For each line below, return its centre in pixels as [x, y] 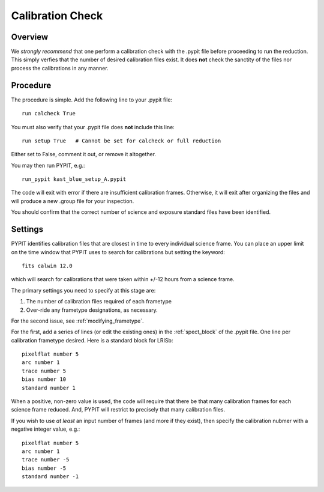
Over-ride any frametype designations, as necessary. [92, 310]
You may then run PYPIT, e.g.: [48, 165]
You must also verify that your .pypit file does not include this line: [93, 127]
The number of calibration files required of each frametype [99, 302]
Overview [30, 37]
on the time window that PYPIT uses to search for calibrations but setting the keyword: [118, 252]
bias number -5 [44, 468]
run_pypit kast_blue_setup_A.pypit [74, 179]
